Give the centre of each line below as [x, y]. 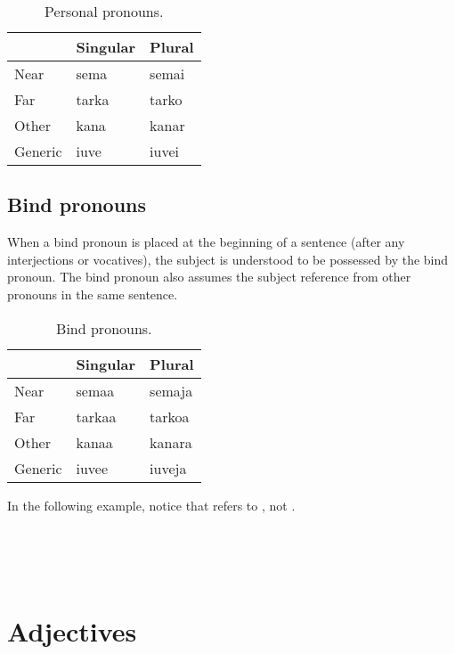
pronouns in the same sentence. [93, 294]
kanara [171, 442]
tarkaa [96, 416]
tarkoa [170, 416]
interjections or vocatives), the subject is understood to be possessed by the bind [228, 259]
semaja [171, 390]
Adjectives [72, 631]
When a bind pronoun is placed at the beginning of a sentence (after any [206, 242]
